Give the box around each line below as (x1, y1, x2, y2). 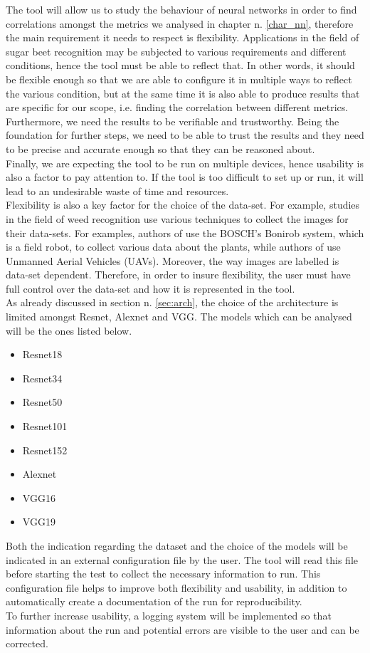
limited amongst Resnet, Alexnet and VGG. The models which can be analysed (6, 309, 352, 324)
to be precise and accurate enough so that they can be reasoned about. (6, 141, 315, 156)
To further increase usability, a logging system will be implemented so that (6, 607, 332, 622)
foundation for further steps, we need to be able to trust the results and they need (6, 127, 364, 142)
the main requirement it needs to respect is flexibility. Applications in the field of (6, 30, 359, 45)
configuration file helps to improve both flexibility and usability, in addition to (6, 580, 347, 595)
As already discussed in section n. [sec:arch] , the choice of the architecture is (6, 295, 339, 310)
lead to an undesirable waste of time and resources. (6, 183, 229, 198)
